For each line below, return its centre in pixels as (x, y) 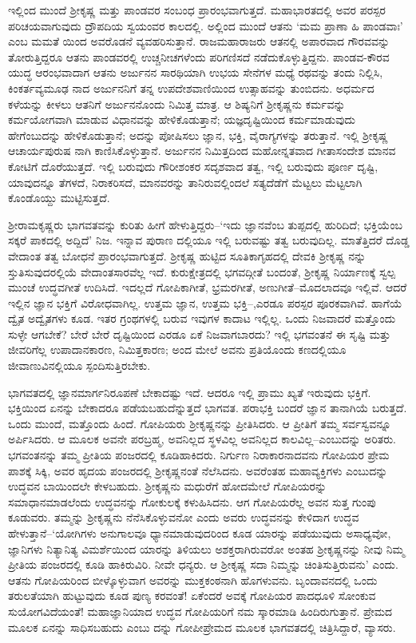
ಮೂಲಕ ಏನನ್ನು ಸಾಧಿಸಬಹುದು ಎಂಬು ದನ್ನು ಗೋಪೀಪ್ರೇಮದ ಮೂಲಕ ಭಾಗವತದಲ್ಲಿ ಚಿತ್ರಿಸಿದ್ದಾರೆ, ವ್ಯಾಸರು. (202, 627)
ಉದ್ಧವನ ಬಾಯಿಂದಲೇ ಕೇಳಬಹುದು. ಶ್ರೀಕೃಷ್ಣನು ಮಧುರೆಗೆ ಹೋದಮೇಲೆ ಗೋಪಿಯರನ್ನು (168, 486)
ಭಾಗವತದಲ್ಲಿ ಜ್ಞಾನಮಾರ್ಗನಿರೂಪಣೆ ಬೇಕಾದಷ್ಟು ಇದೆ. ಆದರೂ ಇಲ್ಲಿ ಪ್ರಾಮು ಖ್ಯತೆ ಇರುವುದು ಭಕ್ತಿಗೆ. (190, 392)
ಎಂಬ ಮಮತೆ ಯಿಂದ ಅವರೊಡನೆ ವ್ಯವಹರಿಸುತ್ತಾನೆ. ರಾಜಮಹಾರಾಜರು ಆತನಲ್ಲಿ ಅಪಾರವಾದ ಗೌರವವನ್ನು (199, 41)
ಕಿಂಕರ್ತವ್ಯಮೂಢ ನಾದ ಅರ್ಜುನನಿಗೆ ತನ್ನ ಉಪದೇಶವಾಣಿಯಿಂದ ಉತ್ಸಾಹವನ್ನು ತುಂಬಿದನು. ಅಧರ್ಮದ (191, 87)
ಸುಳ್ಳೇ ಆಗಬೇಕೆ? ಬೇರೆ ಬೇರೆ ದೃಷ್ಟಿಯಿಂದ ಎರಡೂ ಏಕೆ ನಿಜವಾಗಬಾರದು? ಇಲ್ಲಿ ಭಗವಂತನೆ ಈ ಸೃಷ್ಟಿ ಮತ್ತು (200, 333)
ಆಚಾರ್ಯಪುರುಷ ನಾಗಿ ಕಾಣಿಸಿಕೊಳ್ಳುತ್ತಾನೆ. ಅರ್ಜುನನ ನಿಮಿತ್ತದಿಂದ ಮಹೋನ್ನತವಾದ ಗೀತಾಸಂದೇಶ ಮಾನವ (202, 151)
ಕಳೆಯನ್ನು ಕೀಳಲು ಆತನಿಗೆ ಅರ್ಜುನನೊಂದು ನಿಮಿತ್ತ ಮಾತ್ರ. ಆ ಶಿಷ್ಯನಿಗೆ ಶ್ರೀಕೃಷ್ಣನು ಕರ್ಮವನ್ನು (177, 103)
